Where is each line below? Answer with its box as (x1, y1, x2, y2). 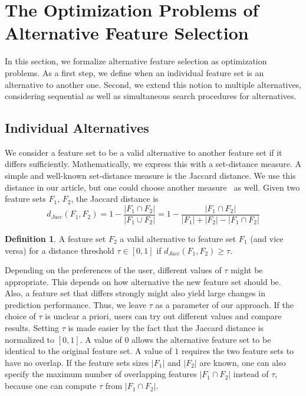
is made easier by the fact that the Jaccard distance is (68, 322, 264, 334)
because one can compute (5, 379, 97, 392)
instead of (233, 368, 269, 380)
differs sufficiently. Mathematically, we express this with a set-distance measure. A (5, 158, 302, 170)
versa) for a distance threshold (5, 244, 114, 256)
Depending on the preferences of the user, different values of (5, 264, 222, 276)
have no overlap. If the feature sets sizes (5, 356, 149, 368)
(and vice (250, 232, 284, 244)
